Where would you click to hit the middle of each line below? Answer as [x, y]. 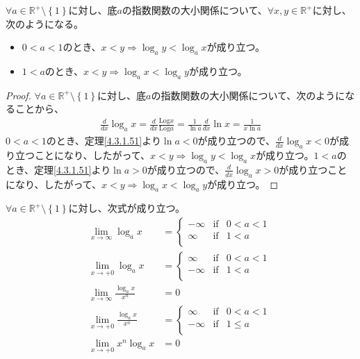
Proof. [18, 95]
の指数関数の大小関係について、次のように [248, 95]
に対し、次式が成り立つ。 [126, 208]
